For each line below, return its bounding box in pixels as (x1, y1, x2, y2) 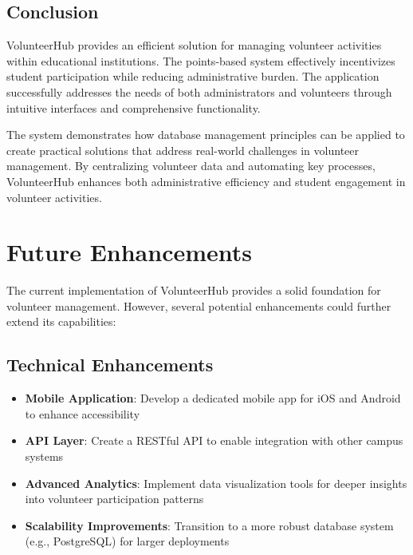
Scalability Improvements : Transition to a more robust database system (25, 517, 394, 533)
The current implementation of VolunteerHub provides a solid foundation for (6, 282, 381, 299)
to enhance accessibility (25, 405, 140, 422)
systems (25, 448, 64, 465)
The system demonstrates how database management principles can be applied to (6, 126, 405, 143)
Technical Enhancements (6, 352, 214, 377)
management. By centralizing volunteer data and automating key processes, (6, 157, 376, 174)
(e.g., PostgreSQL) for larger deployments (25, 533, 230, 549)
